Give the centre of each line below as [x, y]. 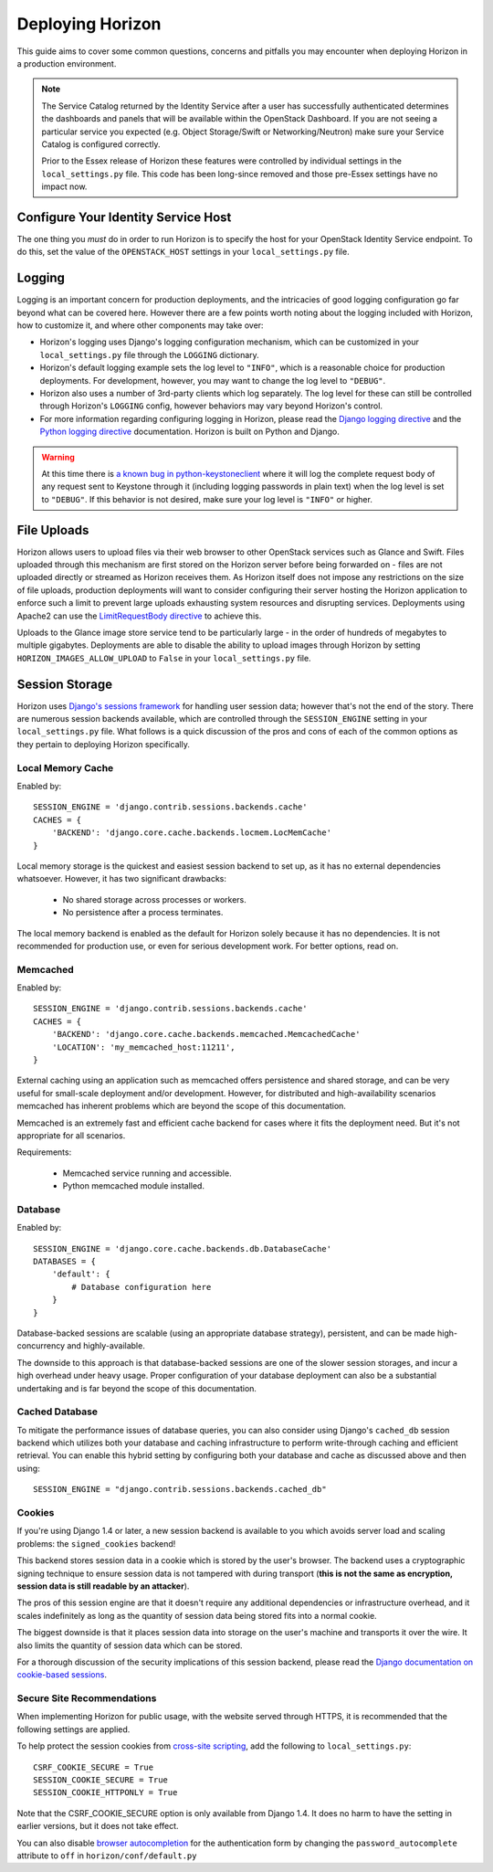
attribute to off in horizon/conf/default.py [107, 1856]
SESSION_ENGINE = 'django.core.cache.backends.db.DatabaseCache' [183, 1248]
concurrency [41, 1346]
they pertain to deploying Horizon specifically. [104, 744]
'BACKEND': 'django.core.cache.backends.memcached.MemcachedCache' [206, 1034]
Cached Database [58, 1412]
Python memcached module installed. [134, 1186]
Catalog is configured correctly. [101, 144]
